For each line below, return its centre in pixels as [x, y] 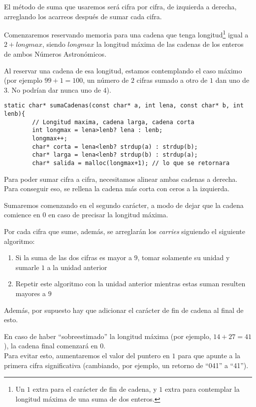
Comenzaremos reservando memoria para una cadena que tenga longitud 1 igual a [126, 34]
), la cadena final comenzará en [51, 346]
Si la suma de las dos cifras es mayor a [74, 257]
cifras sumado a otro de [172, 80]
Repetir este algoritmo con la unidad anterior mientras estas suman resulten [130, 284]
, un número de [106, 80]
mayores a [31, 293]
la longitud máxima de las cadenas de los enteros [170, 44]
